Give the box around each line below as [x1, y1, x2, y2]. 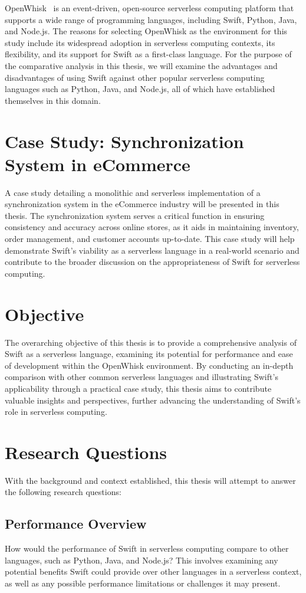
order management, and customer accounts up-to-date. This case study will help [5, 232, 295, 245]
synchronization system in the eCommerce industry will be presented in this [5, 198, 279, 210]
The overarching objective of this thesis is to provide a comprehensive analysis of [5, 336, 297, 348]
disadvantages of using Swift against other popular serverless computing [5, 71, 265, 83]
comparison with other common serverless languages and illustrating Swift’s [5, 371, 278, 383]
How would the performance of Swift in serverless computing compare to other [5, 542, 289, 555]
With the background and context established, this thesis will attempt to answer [5, 474, 296, 486]
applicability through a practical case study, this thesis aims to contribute [5, 382, 272, 394]
